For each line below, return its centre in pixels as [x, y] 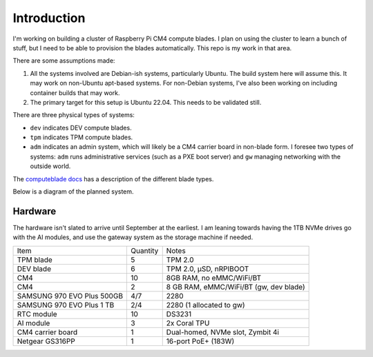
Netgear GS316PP [46, 341]
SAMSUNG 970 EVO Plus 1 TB [66, 305]
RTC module [37, 314]
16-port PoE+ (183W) [200, 341]
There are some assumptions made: [64, 61]
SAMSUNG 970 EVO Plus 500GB [70, 296]
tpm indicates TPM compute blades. [82, 137]
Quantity [145, 250]
